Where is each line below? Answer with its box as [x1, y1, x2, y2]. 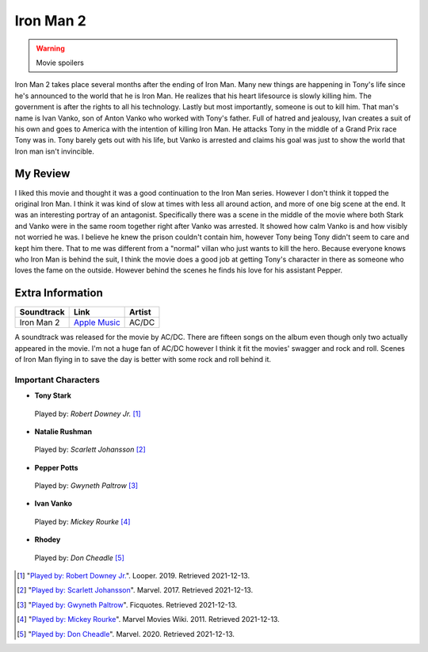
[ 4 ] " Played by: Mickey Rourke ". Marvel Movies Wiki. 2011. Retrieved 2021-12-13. [17, 615, 281, 624]
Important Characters [14, 374, 101, 385]
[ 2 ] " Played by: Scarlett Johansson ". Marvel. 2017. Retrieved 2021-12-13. [17, 585, 254, 595]
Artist [129, 307, 151, 318]
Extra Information [14, 286, 103, 300]
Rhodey [34, 535, 61, 544]
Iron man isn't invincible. [14, 147, 95, 156]
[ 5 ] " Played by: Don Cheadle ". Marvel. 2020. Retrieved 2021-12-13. [17, 629, 235, 639]
